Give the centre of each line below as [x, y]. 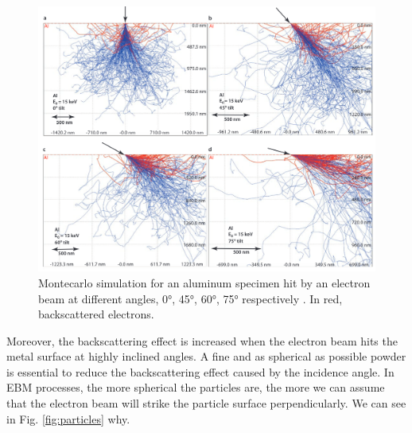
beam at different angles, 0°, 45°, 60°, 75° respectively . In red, [190, 298]
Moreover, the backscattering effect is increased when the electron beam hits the [202, 340]
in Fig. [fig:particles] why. [68, 418]
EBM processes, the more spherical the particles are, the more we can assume [196, 387]
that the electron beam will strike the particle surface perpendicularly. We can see [206, 403]
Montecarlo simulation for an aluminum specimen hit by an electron [204, 282]
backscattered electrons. [96, 314]
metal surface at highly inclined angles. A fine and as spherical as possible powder [206, 356]
